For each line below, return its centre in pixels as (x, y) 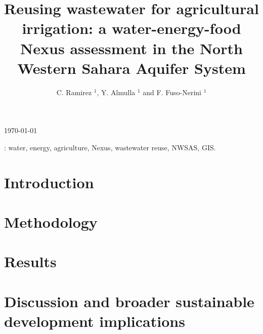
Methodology (51, 222)
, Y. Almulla (116, 92)
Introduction (49, 182)
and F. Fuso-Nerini (172, 92)
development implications (95, 321)
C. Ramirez (74, 92)
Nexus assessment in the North (131, 48)
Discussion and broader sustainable (129, 301)
